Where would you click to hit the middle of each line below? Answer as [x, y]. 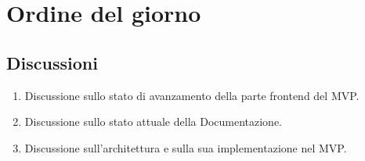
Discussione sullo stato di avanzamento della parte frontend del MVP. [192, 95]
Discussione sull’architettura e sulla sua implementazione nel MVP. [186, 147]
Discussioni [52, 62]
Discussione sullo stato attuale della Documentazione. [153, 122]
